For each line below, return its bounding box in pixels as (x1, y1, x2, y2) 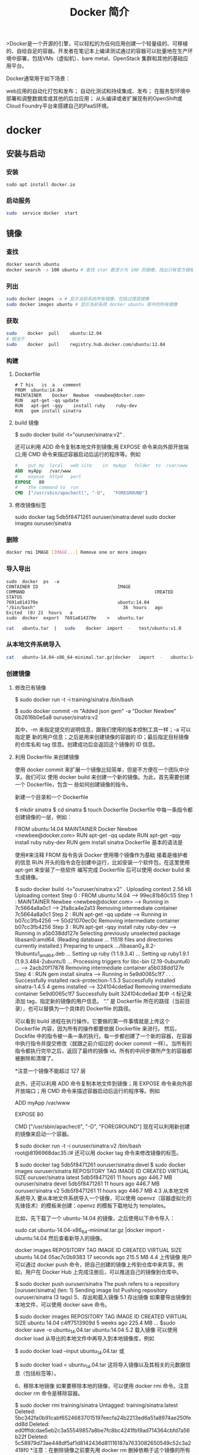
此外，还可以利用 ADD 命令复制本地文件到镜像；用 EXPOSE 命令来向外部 (14, 1080, 192, 1087)
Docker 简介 (69, 5, 130, 19)
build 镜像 (14, 419, 39, 426)
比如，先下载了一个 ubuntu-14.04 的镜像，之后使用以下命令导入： (14, 1215, 175, 1222)
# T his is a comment (14, 382, 82, 388)
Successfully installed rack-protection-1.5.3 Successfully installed (14, 977, 176, 984)
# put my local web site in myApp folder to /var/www (14, 462, 188, 468)
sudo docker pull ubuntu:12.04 (6, 331, 102, 337)
